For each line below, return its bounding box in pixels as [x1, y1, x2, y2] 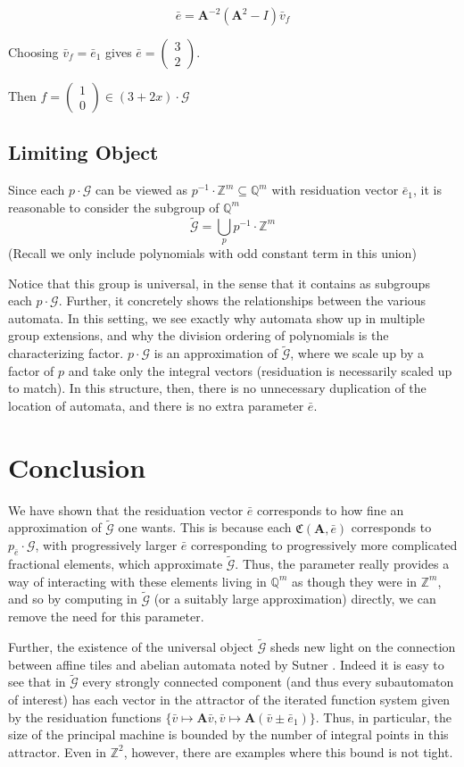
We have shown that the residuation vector [8, 500, 244, 519]
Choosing [8, 43, 59, 61]
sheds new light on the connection [269, 637, 456, 655]
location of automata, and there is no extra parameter [8, 396, 304, 414]
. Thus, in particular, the [315, 707, 452, 726]
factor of [8, 361, 54, 379]
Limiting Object [8, 138, 159, 166]
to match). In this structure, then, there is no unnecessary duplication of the [8, 379, 427, 397]
